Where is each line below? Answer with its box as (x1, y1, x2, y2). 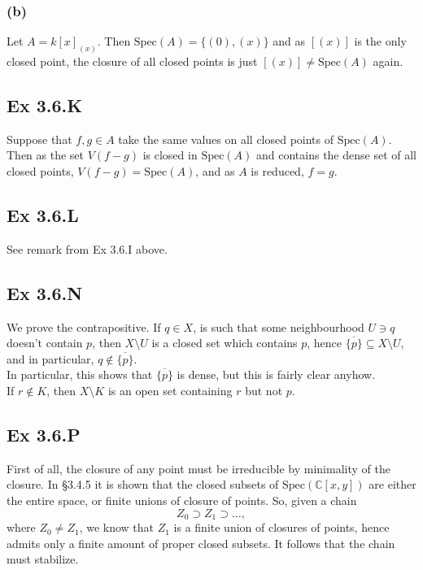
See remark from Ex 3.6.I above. (7, 240, 168, 257)
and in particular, (7, 350, 94, 367)
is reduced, (251, 163, 304, 180)
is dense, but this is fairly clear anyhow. (177, 366, 376, 383)
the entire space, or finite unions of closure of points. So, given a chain (7, 492, 357, 509)
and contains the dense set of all (256, 146, 416, 163)
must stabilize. (7, 550, 79, 568)
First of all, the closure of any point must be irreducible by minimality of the (7, 459, 390, 476)
